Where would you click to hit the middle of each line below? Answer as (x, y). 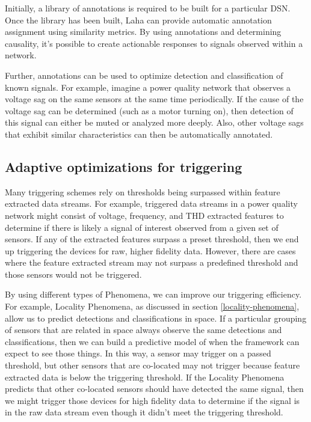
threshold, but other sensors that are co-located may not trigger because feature (152, 365)
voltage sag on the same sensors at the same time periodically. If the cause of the (154, 99)
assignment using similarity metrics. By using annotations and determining (143, 32)
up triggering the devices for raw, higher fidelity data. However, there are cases (150, 250)
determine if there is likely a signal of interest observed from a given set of (142, 227)
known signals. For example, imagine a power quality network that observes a (148, 87)
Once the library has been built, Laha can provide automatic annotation (138, 20)
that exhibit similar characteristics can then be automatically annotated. (139, 134)
